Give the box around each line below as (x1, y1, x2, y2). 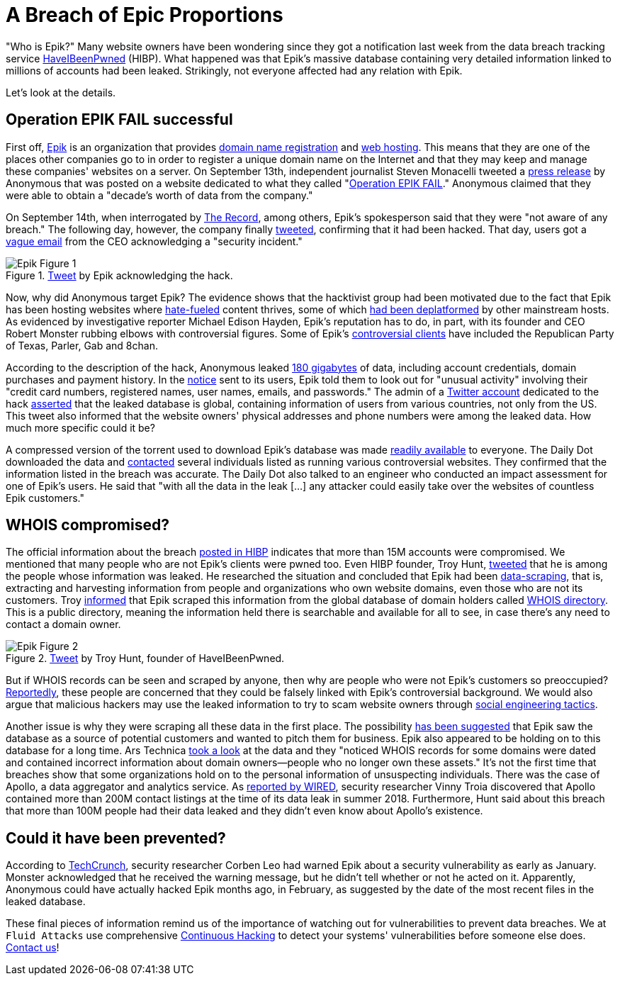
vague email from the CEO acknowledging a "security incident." (6, 235, 303, 247)
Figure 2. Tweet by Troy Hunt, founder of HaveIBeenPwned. (6, 652, 285, 665)
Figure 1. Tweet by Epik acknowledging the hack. (6, 269, 233, 281)
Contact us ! (6, 941, 60, 954)
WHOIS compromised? (6, 516, 169, 534)
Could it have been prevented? (6, 829, 226, 847)
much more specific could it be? (6, 421, 155, 434)
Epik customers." (6, 491, 84, 504)
